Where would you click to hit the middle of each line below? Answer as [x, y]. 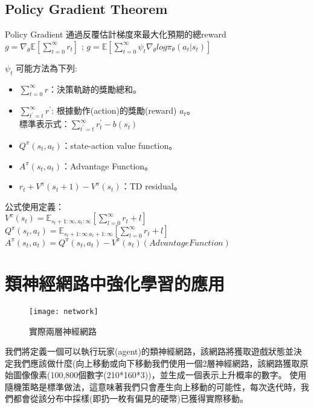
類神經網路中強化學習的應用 [115, 283]
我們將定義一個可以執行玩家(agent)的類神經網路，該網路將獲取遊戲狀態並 [149, 351]
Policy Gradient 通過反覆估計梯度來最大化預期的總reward [116, 34]
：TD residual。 [152, 186]
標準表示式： [44, 124]
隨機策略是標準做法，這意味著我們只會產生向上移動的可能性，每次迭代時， [153, 386]
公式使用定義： [34, 206]
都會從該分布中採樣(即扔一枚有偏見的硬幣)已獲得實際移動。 [130, 398]
